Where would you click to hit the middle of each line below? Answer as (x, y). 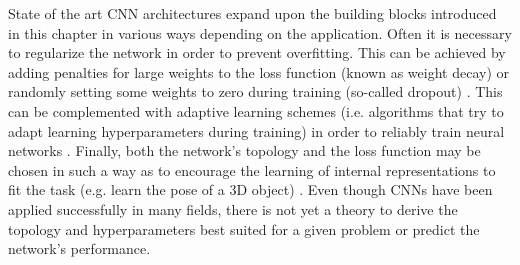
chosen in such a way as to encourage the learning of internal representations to (252, 169)
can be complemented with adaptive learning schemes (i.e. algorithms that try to (256, 110)
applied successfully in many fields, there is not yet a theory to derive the (233, 208)
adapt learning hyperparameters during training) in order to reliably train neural (256, 130)
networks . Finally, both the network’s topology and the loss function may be (244, 150)
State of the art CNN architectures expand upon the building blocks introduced (252, 13)
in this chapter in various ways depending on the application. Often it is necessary (260, 32)
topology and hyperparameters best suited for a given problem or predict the (244, 228)
